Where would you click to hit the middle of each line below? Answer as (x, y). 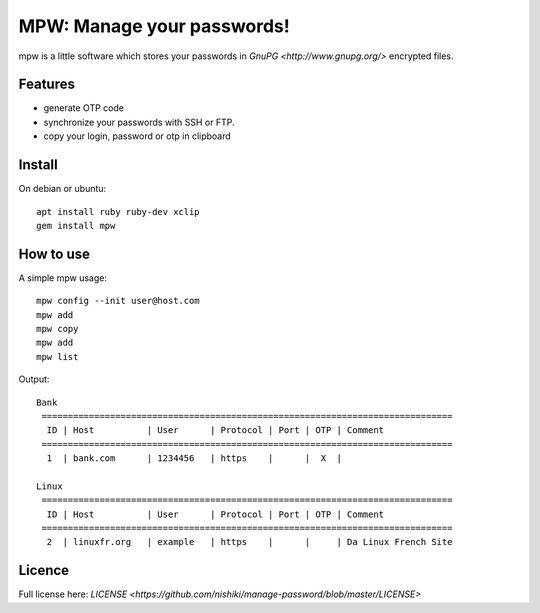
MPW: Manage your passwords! (154, 26)
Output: (34, 379)
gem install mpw (76, 225)
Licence (44, 570)
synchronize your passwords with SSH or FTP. (139, 122)
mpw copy (57, 328)
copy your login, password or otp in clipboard (137, 136)
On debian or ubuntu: (62, 189)
